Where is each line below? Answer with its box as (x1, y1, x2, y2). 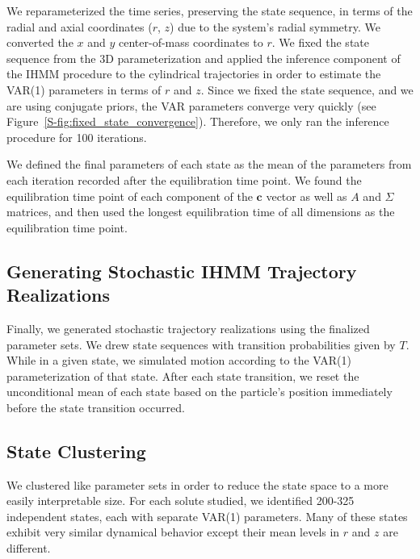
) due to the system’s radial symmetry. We (170, 18, 380, 35)
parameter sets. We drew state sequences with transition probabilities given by (6, 336, 396, 353)
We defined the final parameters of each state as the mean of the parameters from (6, 156, 412, 173)
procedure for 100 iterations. (6, 128, 147, 145)
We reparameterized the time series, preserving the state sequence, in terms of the (6, 2, 413, 19)
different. (6, 540, 51, 557)
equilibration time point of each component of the (6, 187, 253, 204)
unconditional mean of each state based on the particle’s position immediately (6, 383, 393, 400)
